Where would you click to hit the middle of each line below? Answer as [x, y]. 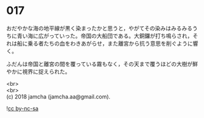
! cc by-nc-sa [22, 108]
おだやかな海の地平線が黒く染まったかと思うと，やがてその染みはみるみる [100, 28]
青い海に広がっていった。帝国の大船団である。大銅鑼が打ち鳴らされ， [105, 36]
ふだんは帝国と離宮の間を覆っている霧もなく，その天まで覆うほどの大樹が [100, 64]
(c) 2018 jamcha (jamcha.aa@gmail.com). [58, 96]
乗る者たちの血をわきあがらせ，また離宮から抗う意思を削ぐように [110, 43]
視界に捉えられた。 [46, 71]
